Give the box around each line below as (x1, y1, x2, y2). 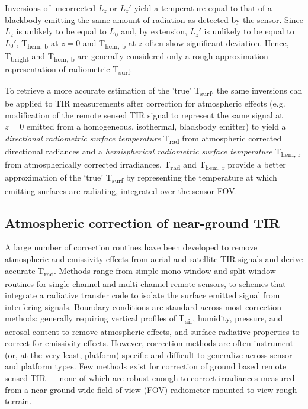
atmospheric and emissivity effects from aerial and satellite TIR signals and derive (5, 252, 303, 265)
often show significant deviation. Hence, (145, 36, 289, 49)
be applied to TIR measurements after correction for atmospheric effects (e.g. (5, 97, 285, 110)
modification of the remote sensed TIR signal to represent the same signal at (5, 108, 283, 121)
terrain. (5, 395, 32, 407)
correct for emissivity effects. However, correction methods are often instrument (5, 337, 294, 349)
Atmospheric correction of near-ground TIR (5, 213, 280, 231)
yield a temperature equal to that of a (134, 2, 272, 14)
